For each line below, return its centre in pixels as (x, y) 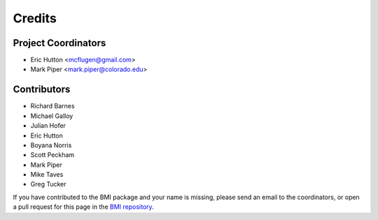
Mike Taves (47, 175)
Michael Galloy (52, 116)
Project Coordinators (59, 43)
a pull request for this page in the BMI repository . (83, 207)
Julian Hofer (48, 126)
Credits (35, 18)
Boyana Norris (51, 145)
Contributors (42, 90)
